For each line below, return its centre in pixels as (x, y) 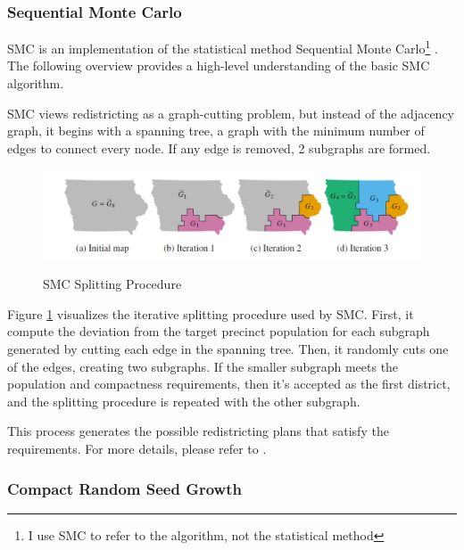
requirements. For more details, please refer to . (137, 448)
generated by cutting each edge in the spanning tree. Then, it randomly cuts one (228, 349)
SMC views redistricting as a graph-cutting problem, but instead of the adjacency (231, 113)
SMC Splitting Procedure (112, 284)
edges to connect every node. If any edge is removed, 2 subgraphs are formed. (219, 148)
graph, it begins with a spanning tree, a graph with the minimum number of (216, 131)
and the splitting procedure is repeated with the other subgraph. (184, 401)
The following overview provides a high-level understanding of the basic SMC (219, 66)
